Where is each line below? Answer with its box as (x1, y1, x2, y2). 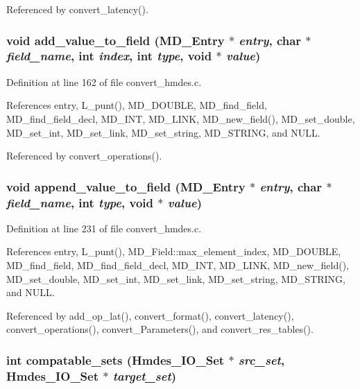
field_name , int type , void (6, 193, 153, 211)
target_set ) (112, 367, 177, 384)
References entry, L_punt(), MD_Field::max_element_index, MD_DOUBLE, (6, 244, 341, 259)
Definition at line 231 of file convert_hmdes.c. (6, 221, 202, 235)
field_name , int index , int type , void (6, 47, 212, 64)
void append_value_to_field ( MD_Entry (6, 178, 246, 195)
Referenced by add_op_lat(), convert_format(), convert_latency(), (6, 308, 294, 322)
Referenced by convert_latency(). (6, 2, 148, 16)
